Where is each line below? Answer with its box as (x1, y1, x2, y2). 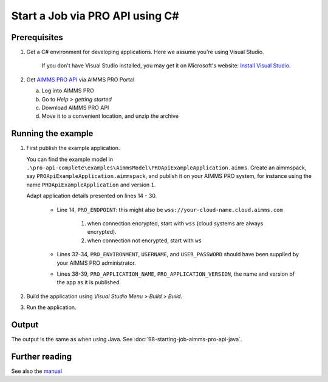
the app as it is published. (56, 279, 121, 286)
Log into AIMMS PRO (41, 87, 94, 94)
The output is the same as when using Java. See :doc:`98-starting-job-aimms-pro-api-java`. (11, 336, 242, 343)
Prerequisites (11, 32, 63, 43)
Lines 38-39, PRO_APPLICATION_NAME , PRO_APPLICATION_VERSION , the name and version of (56, 270, 295, 278)
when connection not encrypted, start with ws (87, 237, 202, 244)
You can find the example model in (26, 155, 114, 163)
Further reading (11, 351, 72, 361)
